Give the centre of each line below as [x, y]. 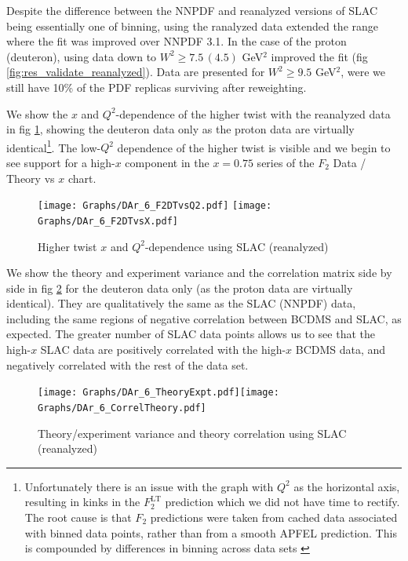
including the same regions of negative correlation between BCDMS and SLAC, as [204, 318]
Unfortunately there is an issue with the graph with [149, 486]
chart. [82, 178]
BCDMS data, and [341, 350]
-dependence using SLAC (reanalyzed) [237, 246]
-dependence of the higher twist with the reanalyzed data [253, 113]
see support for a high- [61, 162]
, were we [363, 72]
